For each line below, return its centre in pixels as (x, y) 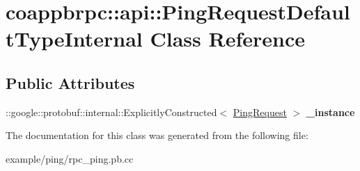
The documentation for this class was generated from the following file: (157, 135)
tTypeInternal (74, 39)
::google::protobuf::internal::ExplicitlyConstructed (111, 112)
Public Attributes (70, 82)
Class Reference (227, 39)
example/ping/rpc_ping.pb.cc (70, 158)
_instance (330, 112)
